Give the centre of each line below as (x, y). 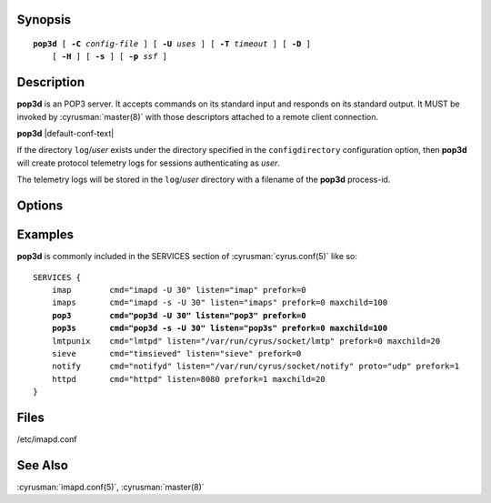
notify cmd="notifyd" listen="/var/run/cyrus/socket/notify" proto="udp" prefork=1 (256, 367)
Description (51, 82)
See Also (42, 465)
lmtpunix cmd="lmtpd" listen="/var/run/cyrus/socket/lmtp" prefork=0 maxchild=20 (246, 341)
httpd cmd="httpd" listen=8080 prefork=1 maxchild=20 (189, 379)
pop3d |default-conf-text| (65, 134)
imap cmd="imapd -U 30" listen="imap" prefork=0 (179, 290)
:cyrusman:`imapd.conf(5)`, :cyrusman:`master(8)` (110, 487)
